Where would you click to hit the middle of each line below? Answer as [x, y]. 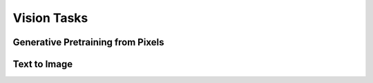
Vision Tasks [50, 18]
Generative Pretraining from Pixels [88, 42]
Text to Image [42, 64]
